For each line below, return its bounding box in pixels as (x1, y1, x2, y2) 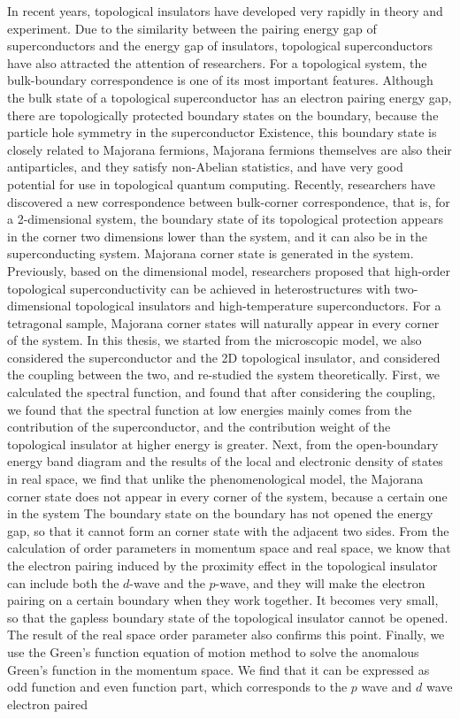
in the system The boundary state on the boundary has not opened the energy (7, 504, 433, 523)
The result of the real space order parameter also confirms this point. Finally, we (7, 625, 445, 644)
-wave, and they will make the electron (215, 573, 425, 592)
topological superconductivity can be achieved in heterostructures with (7, 279, 391, 297)
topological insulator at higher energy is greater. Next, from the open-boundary (7, 434, 439, 453)
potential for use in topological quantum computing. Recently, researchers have (7, 174, 435, 193)
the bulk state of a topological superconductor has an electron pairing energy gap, (7, 88, 452, 106)
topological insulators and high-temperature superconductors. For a (75, 296, 441, 315)
